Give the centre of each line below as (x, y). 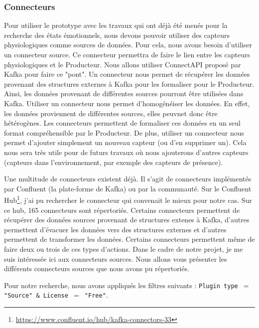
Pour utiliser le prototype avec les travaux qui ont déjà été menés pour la (116, 25)
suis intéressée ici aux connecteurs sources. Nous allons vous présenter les (116, 258)
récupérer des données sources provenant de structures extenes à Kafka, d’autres (127, 220)
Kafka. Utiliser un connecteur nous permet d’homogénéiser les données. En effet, (127, 103)
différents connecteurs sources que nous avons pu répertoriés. (97, 268)
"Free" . (96, 295)
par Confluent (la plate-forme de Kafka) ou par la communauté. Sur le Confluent (128, 188)
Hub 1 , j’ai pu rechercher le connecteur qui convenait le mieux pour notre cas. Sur (128, 199)
